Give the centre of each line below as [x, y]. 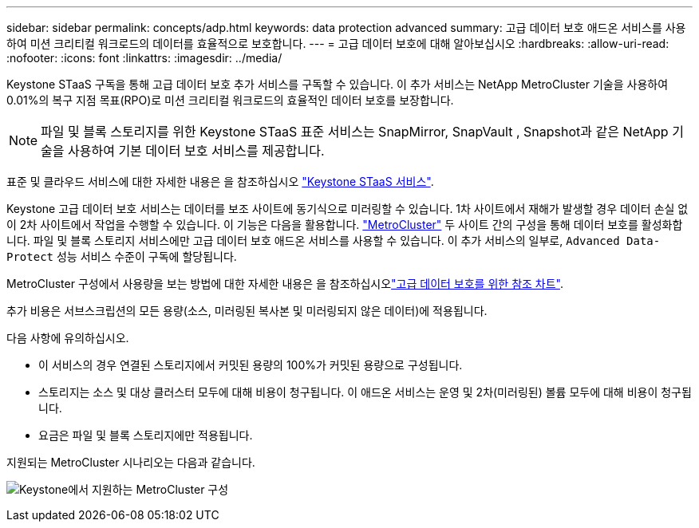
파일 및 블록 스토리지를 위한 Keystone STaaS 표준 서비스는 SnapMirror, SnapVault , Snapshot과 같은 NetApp [355, 132]
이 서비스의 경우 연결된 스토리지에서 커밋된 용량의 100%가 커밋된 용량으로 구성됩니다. [251, 365]
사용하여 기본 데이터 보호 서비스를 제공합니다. [196, 151]
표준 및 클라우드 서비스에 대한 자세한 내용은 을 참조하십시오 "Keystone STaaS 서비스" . [220, 181]
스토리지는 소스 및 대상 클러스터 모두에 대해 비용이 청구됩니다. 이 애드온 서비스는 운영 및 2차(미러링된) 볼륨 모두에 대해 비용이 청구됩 [365, 392]
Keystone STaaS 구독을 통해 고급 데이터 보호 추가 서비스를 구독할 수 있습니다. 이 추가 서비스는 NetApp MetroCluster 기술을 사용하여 [338, 84]
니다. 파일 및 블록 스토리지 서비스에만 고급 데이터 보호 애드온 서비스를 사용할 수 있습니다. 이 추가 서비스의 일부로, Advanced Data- [334, 240]
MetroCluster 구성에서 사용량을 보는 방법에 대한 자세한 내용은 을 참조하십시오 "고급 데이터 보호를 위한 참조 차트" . [285, 284]
